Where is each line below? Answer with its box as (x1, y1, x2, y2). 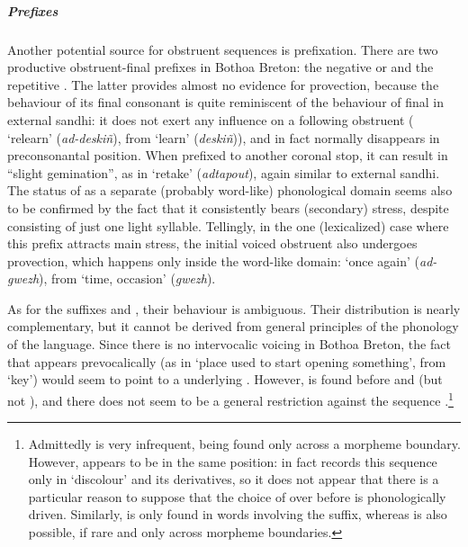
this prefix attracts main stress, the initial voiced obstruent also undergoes (7, 234, 418, 253)
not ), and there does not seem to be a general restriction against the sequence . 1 (7, 388, 454, 409)
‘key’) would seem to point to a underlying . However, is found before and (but (7, 370, 443, 389)
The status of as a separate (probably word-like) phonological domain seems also (7, 181, 453, 200)
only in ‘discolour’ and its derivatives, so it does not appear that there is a (28, 470, 439, 489)
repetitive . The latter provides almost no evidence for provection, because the (7, 75, 439, 94)
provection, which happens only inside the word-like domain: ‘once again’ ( (7, 251, 419, 270)
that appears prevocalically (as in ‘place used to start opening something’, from (7, 352, 446, 371)
